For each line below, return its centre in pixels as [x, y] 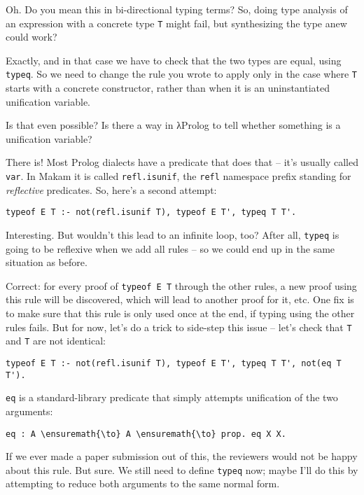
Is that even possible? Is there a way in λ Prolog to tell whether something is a [173, 125]
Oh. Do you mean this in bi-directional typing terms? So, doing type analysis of [177, 9]
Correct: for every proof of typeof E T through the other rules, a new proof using [181, 285]
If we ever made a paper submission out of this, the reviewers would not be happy [182, 456]
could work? [31, 37]
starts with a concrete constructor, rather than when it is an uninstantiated [168, 88]
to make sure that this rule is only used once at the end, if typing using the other [180, 313]
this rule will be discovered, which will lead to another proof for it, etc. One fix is [180, 299]
